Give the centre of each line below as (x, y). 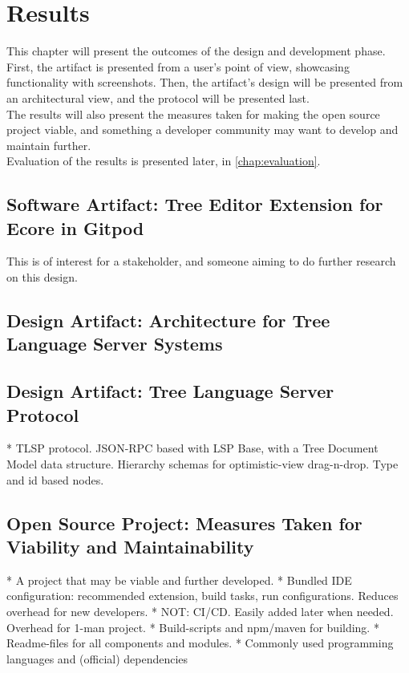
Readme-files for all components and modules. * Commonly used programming (200, 643)
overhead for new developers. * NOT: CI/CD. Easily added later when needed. (200, 611)
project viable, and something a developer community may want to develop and (202, 130)
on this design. (42, 277)
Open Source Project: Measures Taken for (184, 523)
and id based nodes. (55, 479)
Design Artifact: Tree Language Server (170, 391)
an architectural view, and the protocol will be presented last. (158, 97)
